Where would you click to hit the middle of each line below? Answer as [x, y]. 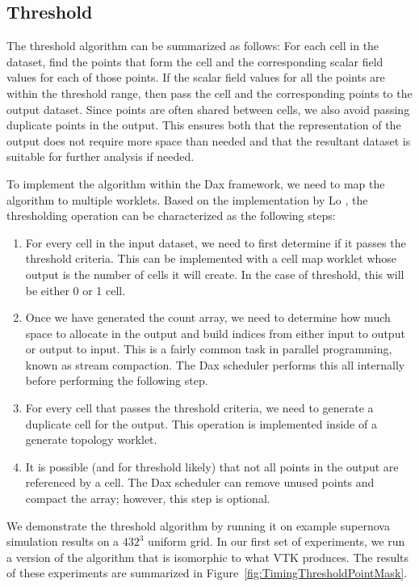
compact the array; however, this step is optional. [148, 498]
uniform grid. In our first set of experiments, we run [277, 541]
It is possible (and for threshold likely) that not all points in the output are [212, 466]
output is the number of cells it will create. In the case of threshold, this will [215, 274]
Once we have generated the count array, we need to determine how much [208, 317]
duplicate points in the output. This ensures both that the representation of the [204, 125]
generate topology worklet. [91, 439]
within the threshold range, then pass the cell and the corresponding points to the [209, 93]
